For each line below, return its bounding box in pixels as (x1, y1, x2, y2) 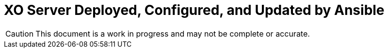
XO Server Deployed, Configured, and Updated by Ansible (4, 2, 385, 18)
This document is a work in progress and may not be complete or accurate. (35, 28, 310, 39)
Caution (5, 28, 34, 39)
